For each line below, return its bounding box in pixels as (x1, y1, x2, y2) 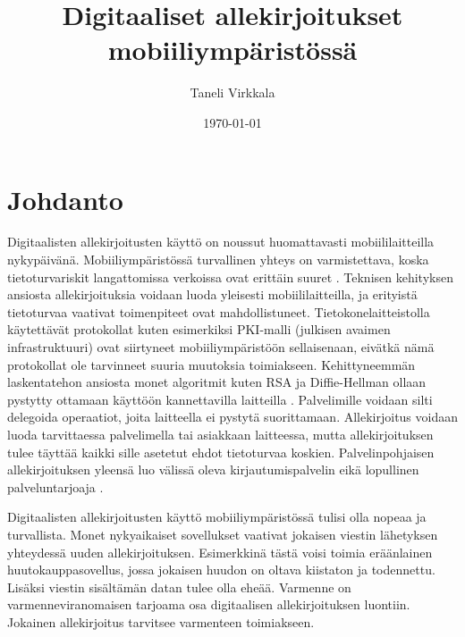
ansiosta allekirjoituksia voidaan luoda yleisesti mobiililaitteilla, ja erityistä (7, 285, 418, 304)
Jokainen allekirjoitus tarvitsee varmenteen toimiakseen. (7, 612, 315, 631)
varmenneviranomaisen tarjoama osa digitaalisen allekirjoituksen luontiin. (7, 595, 410, 614)
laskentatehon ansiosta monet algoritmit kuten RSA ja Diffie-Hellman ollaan (7, 373, 427, 391)
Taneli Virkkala (190, 83, 275, 102)
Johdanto (7, 180, 123, 217)
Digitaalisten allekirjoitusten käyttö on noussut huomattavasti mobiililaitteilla (7, 232, 435, 251)
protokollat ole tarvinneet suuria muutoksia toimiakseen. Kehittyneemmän (7, 355, 416, 373)
